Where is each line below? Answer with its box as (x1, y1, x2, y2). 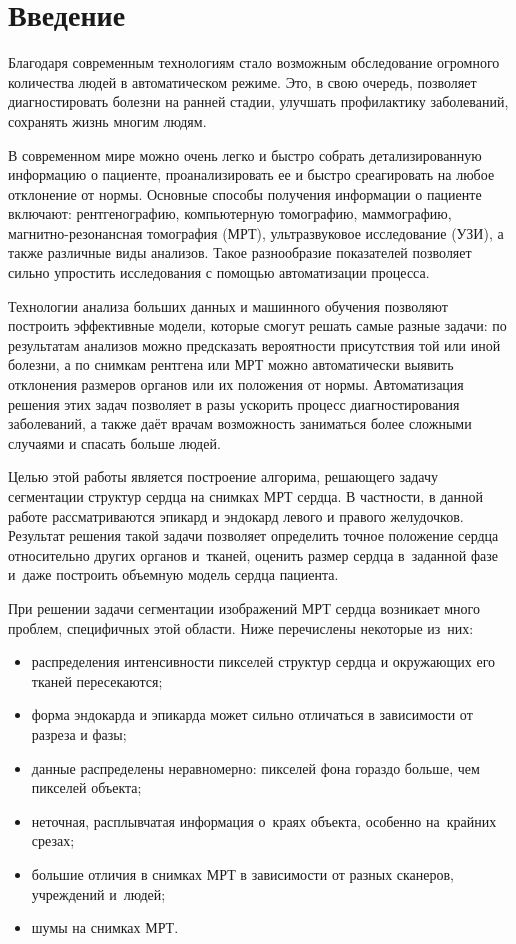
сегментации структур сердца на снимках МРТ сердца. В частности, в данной (8, 486, 483, 506)
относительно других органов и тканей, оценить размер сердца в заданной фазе (8, 544, 498, 565)
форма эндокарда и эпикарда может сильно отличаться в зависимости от (31, 704, 473, 725)
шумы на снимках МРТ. (31, 917, 179, 938)
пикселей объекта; (31, 777, 142, 798)
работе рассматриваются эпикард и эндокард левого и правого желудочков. (8, 505, 464, 526)
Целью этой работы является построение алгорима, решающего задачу (8, 466, 438, 487)
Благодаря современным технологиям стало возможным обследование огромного (8, 52, 500, 73)
